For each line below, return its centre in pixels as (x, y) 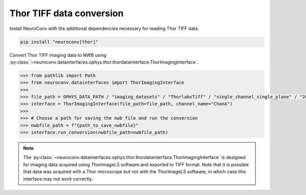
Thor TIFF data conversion (67, 13)
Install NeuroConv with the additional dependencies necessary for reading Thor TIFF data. (104, 28)
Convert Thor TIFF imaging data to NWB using (58, 55)
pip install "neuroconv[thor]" (59, 42)
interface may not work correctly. (58, 179)
